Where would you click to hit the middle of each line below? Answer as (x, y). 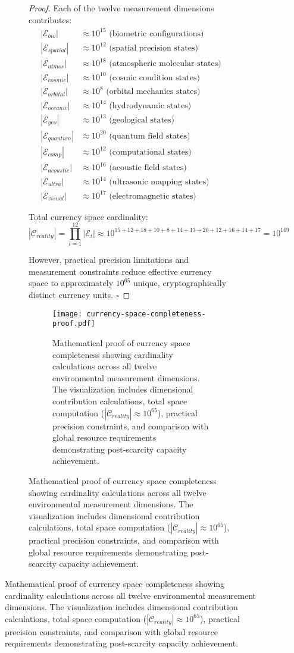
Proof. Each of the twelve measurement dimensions (121, 8)
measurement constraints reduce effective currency (120, 271)
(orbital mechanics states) (153, 92)
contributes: (50, 19)
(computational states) (150, 152)
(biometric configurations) (157, 34)
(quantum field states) (150, 136)
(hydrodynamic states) (150, 106)
